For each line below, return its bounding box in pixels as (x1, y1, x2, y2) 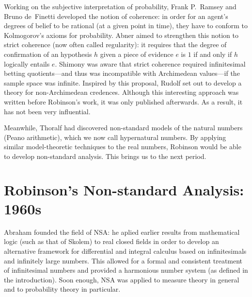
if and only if (193, 49, 232, 59)
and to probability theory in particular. (4, 284, 121, 294)
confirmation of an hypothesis (4, 49, 92, 59)
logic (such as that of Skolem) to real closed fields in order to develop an (4, 236, 219, 246)
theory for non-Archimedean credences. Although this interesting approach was (4, 87, 239, 97)
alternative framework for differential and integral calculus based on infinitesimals (4, 246, 247, 256)
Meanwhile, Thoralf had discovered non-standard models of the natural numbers (4, 122, 243, 133)
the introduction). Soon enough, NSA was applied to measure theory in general (4, 274, 239, 284)
